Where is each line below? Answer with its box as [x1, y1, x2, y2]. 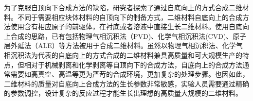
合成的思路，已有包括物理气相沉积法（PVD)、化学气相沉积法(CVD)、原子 [10, 31, 247, 41]
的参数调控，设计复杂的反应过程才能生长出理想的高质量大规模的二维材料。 [4, 88, 242, 98]
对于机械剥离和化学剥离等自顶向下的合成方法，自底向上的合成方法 [31, 59, 242, 69]
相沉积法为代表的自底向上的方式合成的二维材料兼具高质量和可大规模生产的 [4, 50, 242, 60]
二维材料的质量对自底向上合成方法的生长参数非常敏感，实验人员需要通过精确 [4, 78, 249, 88]
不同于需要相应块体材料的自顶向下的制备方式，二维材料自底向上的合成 [17, 12, 242, 22]
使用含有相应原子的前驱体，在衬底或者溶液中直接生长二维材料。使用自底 [10, 21, 242, 32]
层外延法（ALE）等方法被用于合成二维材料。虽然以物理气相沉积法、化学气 [4, 40, 243, 50]
